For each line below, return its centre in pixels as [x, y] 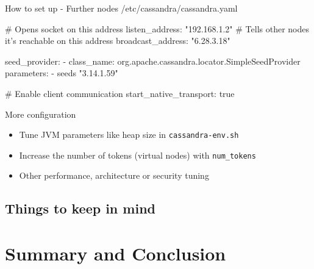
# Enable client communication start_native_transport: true [120, 93]
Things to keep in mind [80, 208]
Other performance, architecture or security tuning [114, 175]
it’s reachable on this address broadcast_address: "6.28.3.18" [118, 41]
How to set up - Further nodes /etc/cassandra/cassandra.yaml [121, 8]
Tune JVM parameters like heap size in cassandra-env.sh [129, 134]
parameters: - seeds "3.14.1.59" [62, 73]
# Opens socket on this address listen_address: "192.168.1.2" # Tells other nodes [157, 28]
